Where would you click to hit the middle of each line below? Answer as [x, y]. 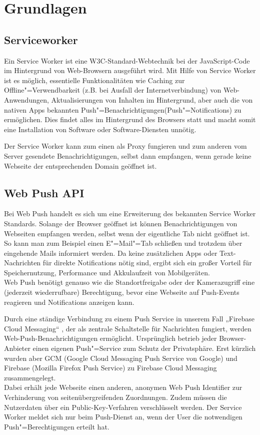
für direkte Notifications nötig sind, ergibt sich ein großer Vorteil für [147, 263]
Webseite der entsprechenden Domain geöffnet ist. [80, 165]
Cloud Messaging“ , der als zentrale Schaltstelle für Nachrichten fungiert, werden [128, 328]
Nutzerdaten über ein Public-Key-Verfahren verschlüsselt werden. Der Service [123, 407]
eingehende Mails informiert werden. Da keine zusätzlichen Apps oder [111, 253]
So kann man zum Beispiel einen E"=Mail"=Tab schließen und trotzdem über [123, 243]
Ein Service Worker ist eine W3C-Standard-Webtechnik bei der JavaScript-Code [127, 60]
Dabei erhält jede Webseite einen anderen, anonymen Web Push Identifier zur [123, 387]
